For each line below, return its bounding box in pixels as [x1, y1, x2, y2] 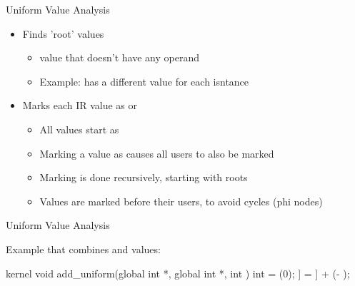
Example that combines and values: [6, 241, 161, 256]
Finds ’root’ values [22, 26, 104, 41]
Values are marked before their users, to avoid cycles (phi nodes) [39, 193, 323, 208]
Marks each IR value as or [22, 98, 138, 113]
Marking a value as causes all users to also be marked [39, 145, 274, 160]
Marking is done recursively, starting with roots [39, 170, 248, 185]
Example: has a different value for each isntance [39, 73, 249, 88]
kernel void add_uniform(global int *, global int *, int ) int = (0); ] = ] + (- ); [6, 265, 350, 280]
